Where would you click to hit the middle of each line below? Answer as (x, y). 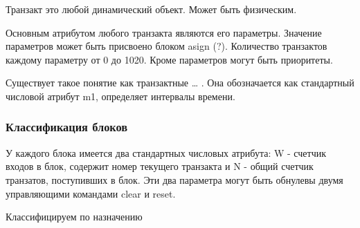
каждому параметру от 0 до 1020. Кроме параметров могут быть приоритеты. (169, 59)
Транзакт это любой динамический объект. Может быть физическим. (151, 9)
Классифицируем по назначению (74, 217)
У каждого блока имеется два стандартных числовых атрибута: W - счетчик (166, 152)
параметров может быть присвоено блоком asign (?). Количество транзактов (166, 46)
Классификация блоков (67, 127)
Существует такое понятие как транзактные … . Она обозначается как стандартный (180, 83)
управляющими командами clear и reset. (91, 193)
